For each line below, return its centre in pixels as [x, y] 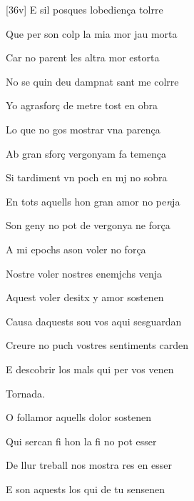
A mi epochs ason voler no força [76, 249]
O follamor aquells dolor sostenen [79, 417]
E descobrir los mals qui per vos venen [90, 369]
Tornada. [25, 393]
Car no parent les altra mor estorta [83, 57]
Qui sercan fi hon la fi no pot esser [81, 441]
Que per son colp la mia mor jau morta [92, 33]
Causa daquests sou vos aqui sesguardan [94, 321]
